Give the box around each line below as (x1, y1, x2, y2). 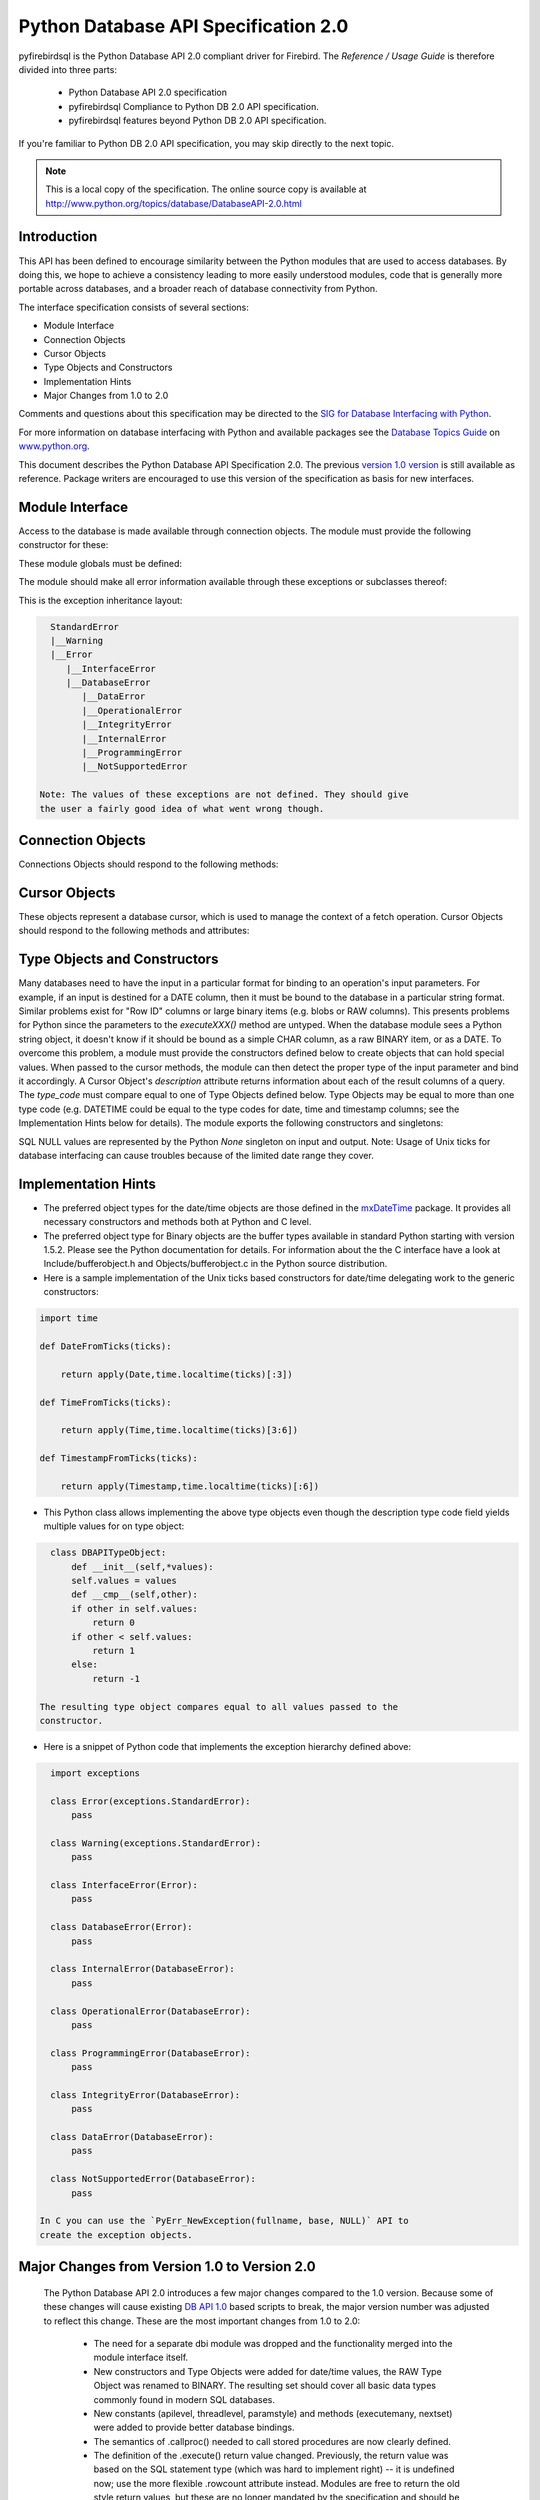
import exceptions (50, 1767, 140, 1779)
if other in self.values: (71, 1603, 199, 1614)
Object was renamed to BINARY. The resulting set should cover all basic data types (93, 2380, 437, 2392)
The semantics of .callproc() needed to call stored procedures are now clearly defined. (93, 2435, 452, 2447)
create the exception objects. (39, 2229, 194, 2240)
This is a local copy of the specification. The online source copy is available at (45, 183, 367, 195)
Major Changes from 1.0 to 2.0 (43, 390, 169, 402)
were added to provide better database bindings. (93, 2421, 295, 2434)
